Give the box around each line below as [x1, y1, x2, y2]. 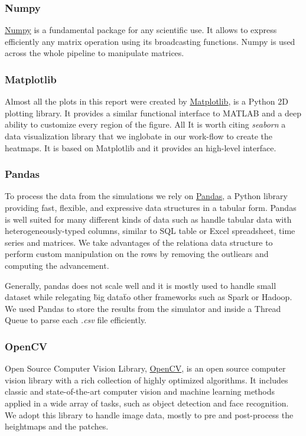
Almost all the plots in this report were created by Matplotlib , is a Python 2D [5, 95, 288, 108]
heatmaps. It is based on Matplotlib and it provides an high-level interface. [5, 141, 276, 154]
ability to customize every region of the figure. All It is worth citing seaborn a [5, 118, 286, 131]
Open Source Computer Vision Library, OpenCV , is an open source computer [5, 362, 286, 375]
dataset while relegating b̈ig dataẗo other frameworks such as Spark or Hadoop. [5, 291, 292, 303]
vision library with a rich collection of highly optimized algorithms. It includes [5, 373, 288, 386]
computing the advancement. [5, 259, 109, 271]
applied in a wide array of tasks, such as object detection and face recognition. [5, 396, 289, 409]
